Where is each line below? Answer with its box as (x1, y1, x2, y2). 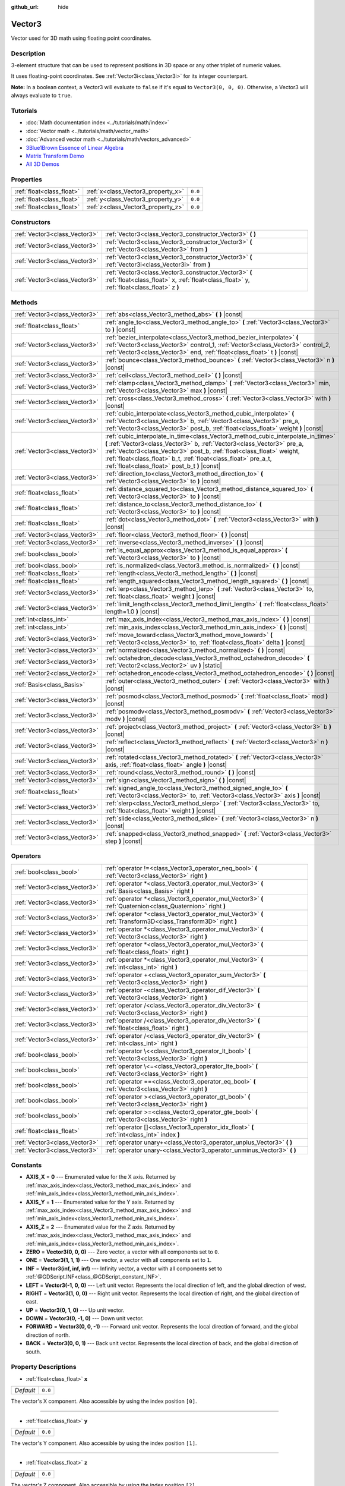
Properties (11, 175, 43, 184)
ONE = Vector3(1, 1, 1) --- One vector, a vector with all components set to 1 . (26, 1257, 212, 1264)
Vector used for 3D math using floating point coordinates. (11, 34, 152, 42)
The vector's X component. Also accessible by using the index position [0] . (11, 1397, 197, 1405)
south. (26, 1348, 42, 1355)
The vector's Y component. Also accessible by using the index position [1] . (11, 1439, 197, 1447)
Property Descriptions (11, 1363, 77, 1371)
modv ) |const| (105, 714, 147, 723)
